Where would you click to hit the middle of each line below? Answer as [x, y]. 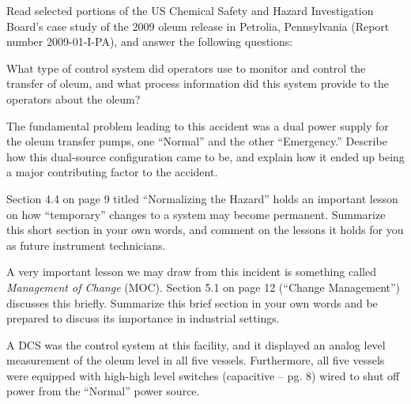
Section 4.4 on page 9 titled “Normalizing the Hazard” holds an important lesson [202, 198]
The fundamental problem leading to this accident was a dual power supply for [198, 125]
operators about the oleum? [74, 98]
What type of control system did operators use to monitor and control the [186, 68]
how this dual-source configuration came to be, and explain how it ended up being [205, 156]
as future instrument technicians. [86, 245]
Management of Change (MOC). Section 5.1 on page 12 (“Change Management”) [204, 287]
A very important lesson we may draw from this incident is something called [191, 272]
